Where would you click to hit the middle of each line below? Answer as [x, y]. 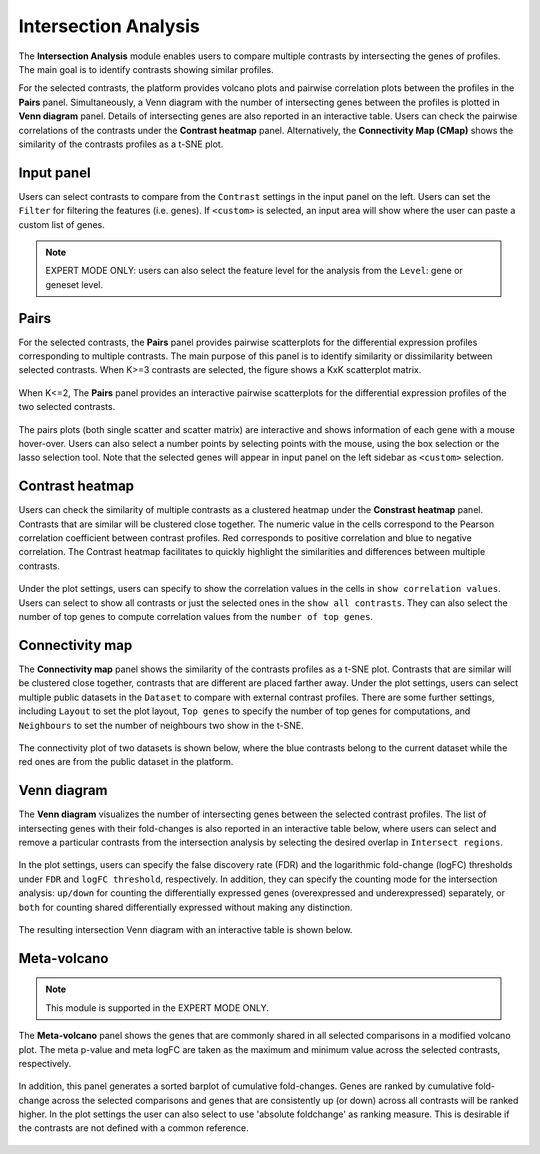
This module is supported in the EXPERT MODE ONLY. [157, 1007]
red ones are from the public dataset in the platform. [126, 762]
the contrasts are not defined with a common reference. [133, 1128]
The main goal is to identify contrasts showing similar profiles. [146, 69]
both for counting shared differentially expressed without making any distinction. [186, 907]
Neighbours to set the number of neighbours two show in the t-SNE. [161, 725]
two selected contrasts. [67, 407]
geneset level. [74, 284]
